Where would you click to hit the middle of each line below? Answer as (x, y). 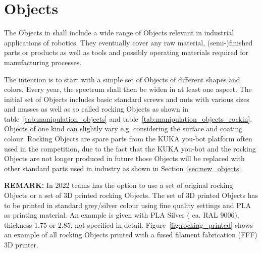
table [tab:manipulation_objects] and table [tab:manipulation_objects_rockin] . (128, 118)
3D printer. (21, 244)
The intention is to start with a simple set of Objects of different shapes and (122, 79)
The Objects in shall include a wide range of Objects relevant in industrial (119, 33)
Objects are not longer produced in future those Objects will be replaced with (124, 158)
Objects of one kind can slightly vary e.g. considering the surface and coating (123, 129)
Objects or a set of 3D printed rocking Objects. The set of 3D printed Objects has (131, 195)
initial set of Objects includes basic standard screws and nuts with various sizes (127, 99)
